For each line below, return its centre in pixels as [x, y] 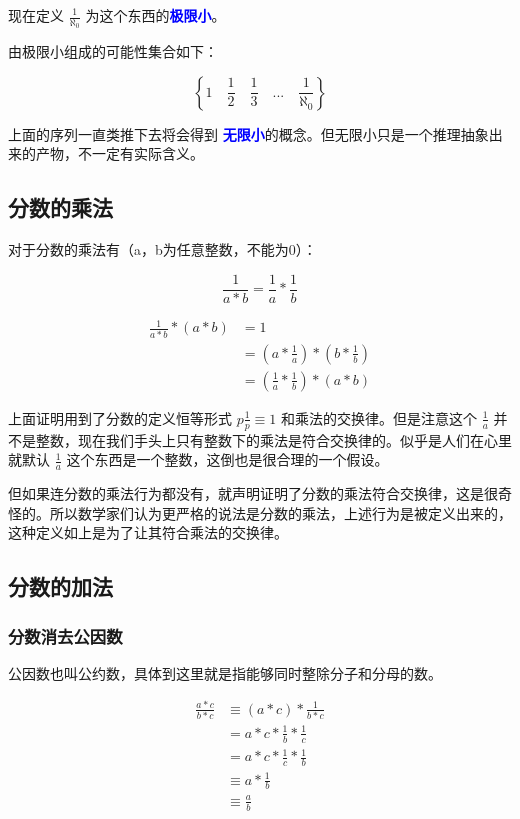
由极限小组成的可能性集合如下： [113, 51]
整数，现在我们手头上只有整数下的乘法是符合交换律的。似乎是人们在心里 [273, 439]
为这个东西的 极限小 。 [155, 15]
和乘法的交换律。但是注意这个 [378, 417]
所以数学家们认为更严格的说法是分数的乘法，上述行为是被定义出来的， [280, 512]
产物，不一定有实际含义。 [119, 153]
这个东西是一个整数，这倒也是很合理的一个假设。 [227, 459]
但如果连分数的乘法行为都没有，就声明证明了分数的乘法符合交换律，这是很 [253, 493]
